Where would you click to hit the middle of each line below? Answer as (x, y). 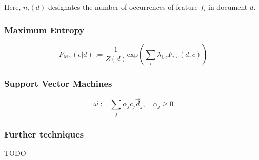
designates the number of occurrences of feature (123, 7)
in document (228, 7)
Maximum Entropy (44, 29)
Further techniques (44, 134)
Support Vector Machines (58, 83)
